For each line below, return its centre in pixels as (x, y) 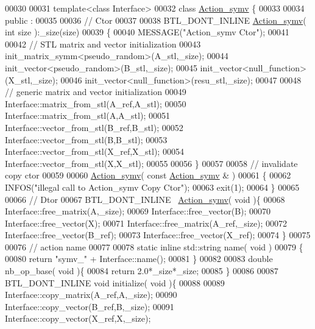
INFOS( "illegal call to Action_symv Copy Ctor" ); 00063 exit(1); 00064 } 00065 (152, 187)
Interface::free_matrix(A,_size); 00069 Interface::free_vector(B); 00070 (138, 211)
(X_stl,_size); (31, 80)
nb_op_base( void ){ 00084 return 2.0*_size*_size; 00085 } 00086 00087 (142, 271)
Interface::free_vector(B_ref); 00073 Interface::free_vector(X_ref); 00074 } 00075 (158, 235)
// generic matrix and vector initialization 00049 (96, 92)
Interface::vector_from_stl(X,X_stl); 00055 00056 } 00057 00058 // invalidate (151, 163)
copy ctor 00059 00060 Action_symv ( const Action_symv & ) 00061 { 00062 (148, 175)
